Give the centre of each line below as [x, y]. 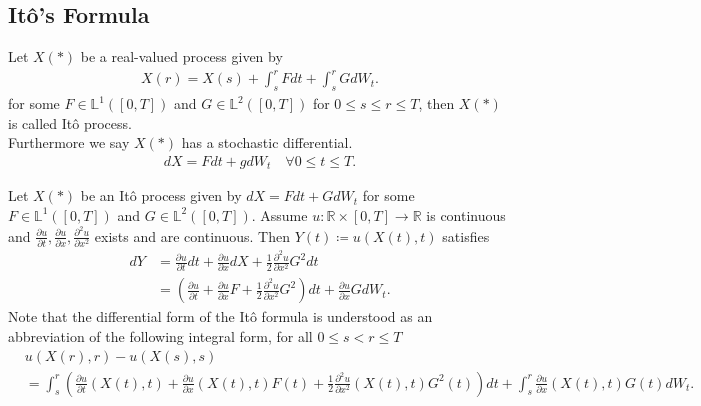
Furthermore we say [69, 142]
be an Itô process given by [161, 195]
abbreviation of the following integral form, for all [160, 336]
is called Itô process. [70, 122]
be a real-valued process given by [181, 56]
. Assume [279, 214]
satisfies [466, 235]
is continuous [466, 214]
